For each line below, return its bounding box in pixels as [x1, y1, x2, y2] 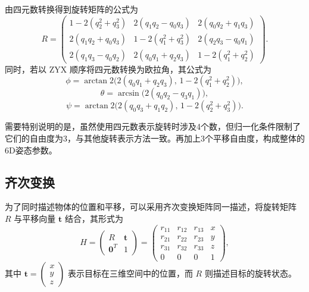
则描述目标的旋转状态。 [204, 267, 296, 280]
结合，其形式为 [64, 212, 123, 224]
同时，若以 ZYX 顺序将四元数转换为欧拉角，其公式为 [5, 62, 211, 75]
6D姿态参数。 [5, 143, 57, 156]
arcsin [117, 89, 139, 98]
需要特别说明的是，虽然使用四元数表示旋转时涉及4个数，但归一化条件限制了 [5, 120, 301, 133]
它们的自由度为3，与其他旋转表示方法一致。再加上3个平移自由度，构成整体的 [5, 131, 305, 144]
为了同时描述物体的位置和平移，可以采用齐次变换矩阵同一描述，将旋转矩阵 [5, 200, 296, 213]
